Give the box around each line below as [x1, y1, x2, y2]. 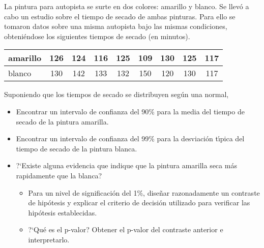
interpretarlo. [28, 234, 70, 244]
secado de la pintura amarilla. [16, 116, 109, 127]
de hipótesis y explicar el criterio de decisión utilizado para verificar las [28, 197, 250, 208]
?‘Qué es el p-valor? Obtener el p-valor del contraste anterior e [28, 224, 223, 235]
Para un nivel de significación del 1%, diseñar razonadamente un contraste [28, 187, 260, 198]
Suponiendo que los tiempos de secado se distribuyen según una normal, [4, 89, 229, 100]
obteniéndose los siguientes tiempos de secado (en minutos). [4, 30, 190, 41]
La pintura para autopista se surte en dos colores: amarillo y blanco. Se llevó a [4, 1, 249, 11]
